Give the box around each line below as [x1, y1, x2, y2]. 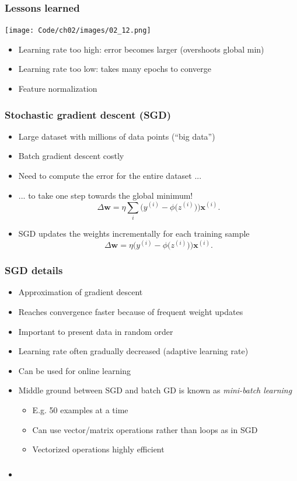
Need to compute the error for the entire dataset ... [18, 169, 202, 182]
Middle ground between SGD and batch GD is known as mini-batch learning [18, 384, 292, 396]
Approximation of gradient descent [18, 286, 143, 298]
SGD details [5, 263, 63, 278]
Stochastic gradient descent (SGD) [5, 107, 172, 122]
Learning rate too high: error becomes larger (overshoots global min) [18, 43, 264, 55]
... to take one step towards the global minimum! [18, 189, 193, 201]
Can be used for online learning [18, 364, 131, 376]
